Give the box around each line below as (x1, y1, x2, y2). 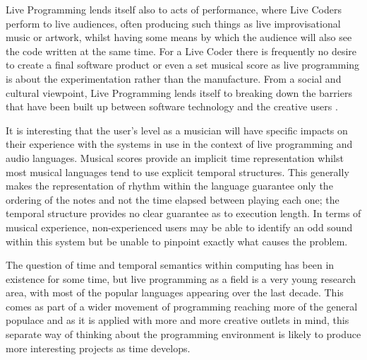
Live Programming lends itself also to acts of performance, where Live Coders (6, 2, 342, 16)
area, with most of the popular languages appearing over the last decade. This (6, 285, 344, 300)
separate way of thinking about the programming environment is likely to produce (6, 327, 361, 342)
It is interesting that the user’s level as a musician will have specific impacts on (6, 122, 348, 137)
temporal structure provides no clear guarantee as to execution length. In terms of (6, 206, 361, 221)
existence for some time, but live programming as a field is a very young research (6, 271, 356, 286)
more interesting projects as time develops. (6, 340, 191, 355)
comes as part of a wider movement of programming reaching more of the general (6, 298, 358, 313)
